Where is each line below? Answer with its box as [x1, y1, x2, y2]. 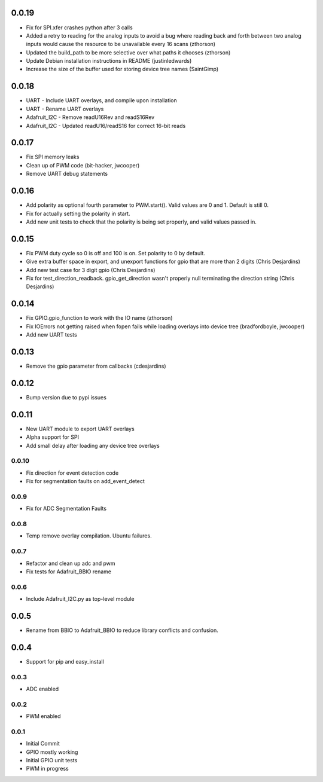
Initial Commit [26, 740, 60, 747]
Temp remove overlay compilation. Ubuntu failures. [26, 532, 152, 539]
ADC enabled [26, 685, 59, 693]
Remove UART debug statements [26, 170, 108, 178]
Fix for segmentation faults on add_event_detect [26, 478, 145, 485]
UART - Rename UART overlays [26, 105, 104, 112]
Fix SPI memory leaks [26, 153, 80, 161]
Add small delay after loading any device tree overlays [26, 442, 160, 449]
